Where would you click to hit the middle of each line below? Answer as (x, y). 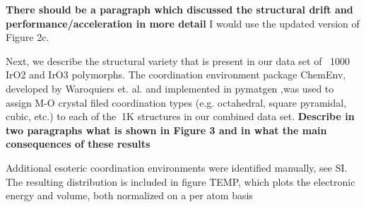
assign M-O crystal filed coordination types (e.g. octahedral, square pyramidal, (176, 102)
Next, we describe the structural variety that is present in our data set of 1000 (178, 60)
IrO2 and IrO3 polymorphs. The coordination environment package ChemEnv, (176, 75)
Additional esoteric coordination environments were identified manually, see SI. (177, 167)
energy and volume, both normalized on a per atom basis (129, 195)
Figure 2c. (28, 37)
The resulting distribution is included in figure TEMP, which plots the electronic (181, 181)
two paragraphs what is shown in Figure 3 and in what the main (166, 130)
